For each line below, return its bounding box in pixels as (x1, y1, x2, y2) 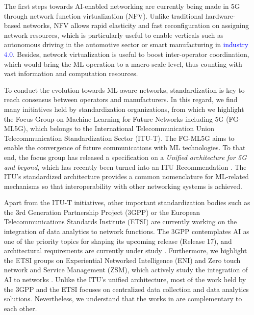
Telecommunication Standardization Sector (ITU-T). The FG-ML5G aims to (4, 132, 235, 143)
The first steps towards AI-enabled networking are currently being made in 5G (4, 1, 240, 11)
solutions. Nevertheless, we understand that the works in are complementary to (4, 293, 242, 304)
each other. (4, 303, 37, 313)
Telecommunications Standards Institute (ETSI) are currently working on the (4, 216, 237, 227)
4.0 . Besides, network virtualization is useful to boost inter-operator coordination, (4, 49, 249, 59)
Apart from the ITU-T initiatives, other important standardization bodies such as (4, 197, 250, 208)
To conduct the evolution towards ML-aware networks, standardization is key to (4, 84, 245, 95)
